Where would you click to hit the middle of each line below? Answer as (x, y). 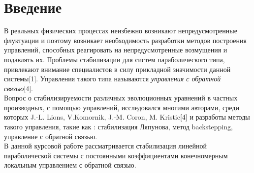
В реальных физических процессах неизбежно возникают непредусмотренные (121, 31)
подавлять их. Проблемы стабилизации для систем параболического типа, (114, 59)
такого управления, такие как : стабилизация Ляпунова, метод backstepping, (118, 127)
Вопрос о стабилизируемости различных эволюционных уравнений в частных (121, 98)
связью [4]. (19, 88)
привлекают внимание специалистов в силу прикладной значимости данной (117, 69)
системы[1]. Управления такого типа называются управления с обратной (112, 79)
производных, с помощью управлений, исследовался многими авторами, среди (122, 107)
